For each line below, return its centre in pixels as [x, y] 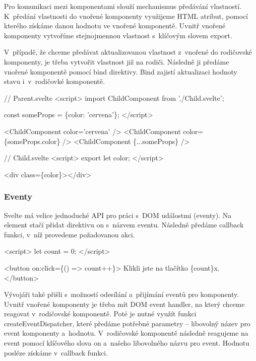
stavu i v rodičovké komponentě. [55, 81]
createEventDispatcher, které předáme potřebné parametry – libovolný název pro [127, 323]
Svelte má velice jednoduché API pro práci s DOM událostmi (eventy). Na [118, 215]
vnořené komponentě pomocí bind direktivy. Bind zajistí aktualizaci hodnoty [121, 71]
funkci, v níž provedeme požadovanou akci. [69, 234]
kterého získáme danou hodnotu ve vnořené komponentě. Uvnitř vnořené [115, 26]
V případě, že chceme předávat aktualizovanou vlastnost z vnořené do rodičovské [128, 52]
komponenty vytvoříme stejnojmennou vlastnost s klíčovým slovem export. [118, 35]
